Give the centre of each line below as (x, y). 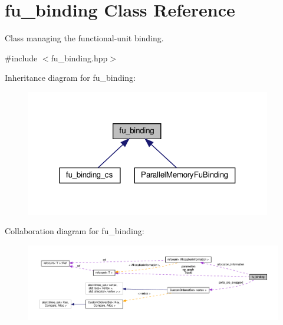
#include (21, 58)
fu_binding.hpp (79, 58)
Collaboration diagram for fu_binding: (75, 231)
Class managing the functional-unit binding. (84, 38)
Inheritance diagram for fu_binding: (70, 78)
